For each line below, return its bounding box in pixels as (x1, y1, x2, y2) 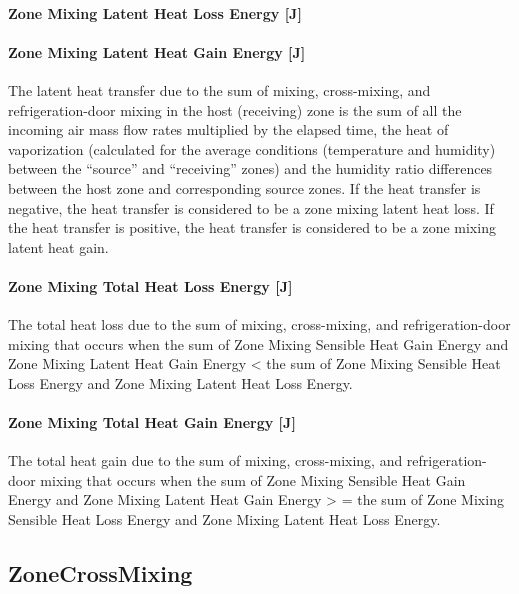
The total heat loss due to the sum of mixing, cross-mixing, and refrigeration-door (8, 314, 511, 335)
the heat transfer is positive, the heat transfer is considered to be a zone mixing (8, 217, 496, 238)
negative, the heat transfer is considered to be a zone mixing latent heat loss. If (8, 197, 494, 218)
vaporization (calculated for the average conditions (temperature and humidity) (8, 138, 496, 159)
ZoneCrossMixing (8, 558, 193, 589)
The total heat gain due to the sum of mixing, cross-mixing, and (8, 450, 403, 471)
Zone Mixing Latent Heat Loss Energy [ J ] (8, 2, 302, 23)
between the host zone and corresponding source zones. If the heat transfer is (8, 177, 481, 198)
